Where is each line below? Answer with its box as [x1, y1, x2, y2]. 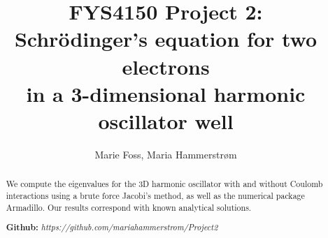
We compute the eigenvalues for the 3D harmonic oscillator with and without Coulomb [6, 178, 323, 190]
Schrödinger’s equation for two [14, 24, 318, 53]
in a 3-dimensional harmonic [26, 79, 306, 107]
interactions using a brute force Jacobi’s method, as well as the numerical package [6, 189, 305, 201]
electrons [122, 52, 210, 80]
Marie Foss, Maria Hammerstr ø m [94, 147, 237, 161]
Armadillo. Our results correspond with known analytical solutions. [6, 201, 252, 213]
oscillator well [98, 106, 234, 135]
